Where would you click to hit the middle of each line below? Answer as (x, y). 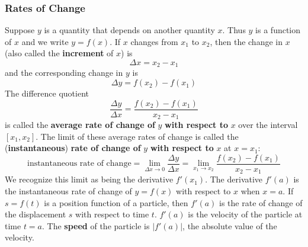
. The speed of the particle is (96, 225)
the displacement (36, 214)
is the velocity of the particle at (245, 214)
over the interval (268, 125)
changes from (154, 41)
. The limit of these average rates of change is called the (137, 136)
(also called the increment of (59, 53)
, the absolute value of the (230, 225)
